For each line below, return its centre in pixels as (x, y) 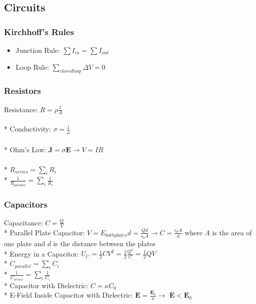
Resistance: (21, 109)
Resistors (22, 91)
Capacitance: (23, 222)
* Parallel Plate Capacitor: (44, 232)
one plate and (25, 243)
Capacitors (26, 204)
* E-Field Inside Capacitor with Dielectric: (68, 295)
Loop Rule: (32, 66)
